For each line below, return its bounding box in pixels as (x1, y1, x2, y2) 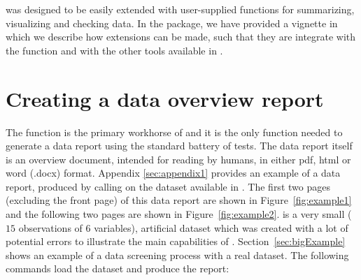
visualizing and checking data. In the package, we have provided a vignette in (6, 15, 338, 30)
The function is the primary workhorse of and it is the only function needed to (6, 124, 343, 139)
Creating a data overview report (6, 84, 324, 112)
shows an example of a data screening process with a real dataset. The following (6, 247, 349, 262)
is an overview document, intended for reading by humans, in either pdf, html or (6, 152, 351, 166)
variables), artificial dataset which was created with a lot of (94, 220, 348, 235)
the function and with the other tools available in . (6, 43, 223, 57)
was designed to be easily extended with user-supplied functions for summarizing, (6, 2, 355, 16)
